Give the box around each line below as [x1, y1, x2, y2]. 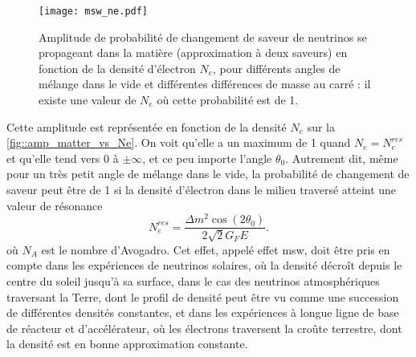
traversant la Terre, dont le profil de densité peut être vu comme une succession [6, 288, 399, 305]
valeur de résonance [6, 197, 103, 213]
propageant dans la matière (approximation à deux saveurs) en [39, 44, 348, 61]
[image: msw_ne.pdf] [39, 6, 149, 17]
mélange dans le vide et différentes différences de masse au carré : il [39, 75, 371, 92]
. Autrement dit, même [285, 149, 398, 166]
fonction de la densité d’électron [39, 59, 196, 76]
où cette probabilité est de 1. [157, 91, 299, 108]
